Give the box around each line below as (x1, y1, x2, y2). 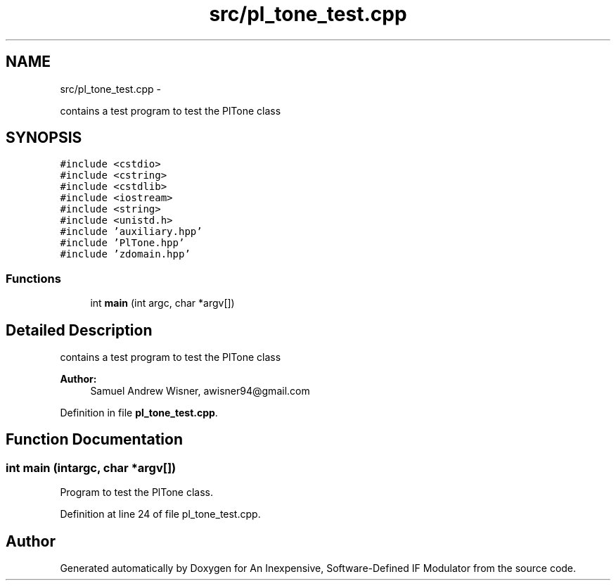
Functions (6, 271, 61, 286)
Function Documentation (6, 431, 183, 449)
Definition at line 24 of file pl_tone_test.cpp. (60, 508, 261, 521)
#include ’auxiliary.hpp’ (60, 226, 203, 238)
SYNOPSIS (6, 129, 82, 147)
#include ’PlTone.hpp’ (60, 237, 185, 249)
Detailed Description (6, 321, 153, 339)
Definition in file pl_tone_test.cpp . (60, 407, 218, 419)
